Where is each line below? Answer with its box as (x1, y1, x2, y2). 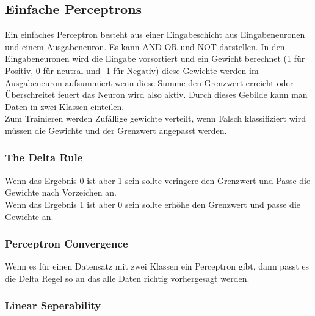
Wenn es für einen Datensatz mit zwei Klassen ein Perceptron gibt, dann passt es (5, 260, 310, 273)
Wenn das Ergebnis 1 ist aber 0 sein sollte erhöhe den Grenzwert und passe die (5, 197, 301, 210)
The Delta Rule (5, 150, 83, 165)
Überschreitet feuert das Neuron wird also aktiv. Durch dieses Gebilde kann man (5, 88, 308, 101)
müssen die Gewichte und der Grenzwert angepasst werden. (5, 123, 227, 136)
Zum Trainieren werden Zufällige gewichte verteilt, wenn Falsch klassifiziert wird (5, 112, 306, 125)
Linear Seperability (5, 298, 101, 313)
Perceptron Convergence (5, 236, 128, 251)
